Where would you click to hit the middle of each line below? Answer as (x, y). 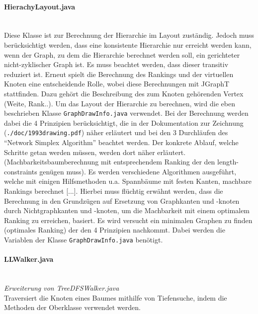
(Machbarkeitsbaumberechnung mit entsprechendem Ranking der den (110, 162)
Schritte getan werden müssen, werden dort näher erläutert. (95, 152)
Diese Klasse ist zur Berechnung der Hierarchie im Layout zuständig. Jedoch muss (129, 35)
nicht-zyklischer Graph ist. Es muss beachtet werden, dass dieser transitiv (116, 64)
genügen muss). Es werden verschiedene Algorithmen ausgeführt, (138, 171)
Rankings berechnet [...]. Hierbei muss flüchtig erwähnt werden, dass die (114, 191)
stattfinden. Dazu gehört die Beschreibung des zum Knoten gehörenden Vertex (124, 93)
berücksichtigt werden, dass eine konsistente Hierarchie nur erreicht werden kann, (128, 44)
